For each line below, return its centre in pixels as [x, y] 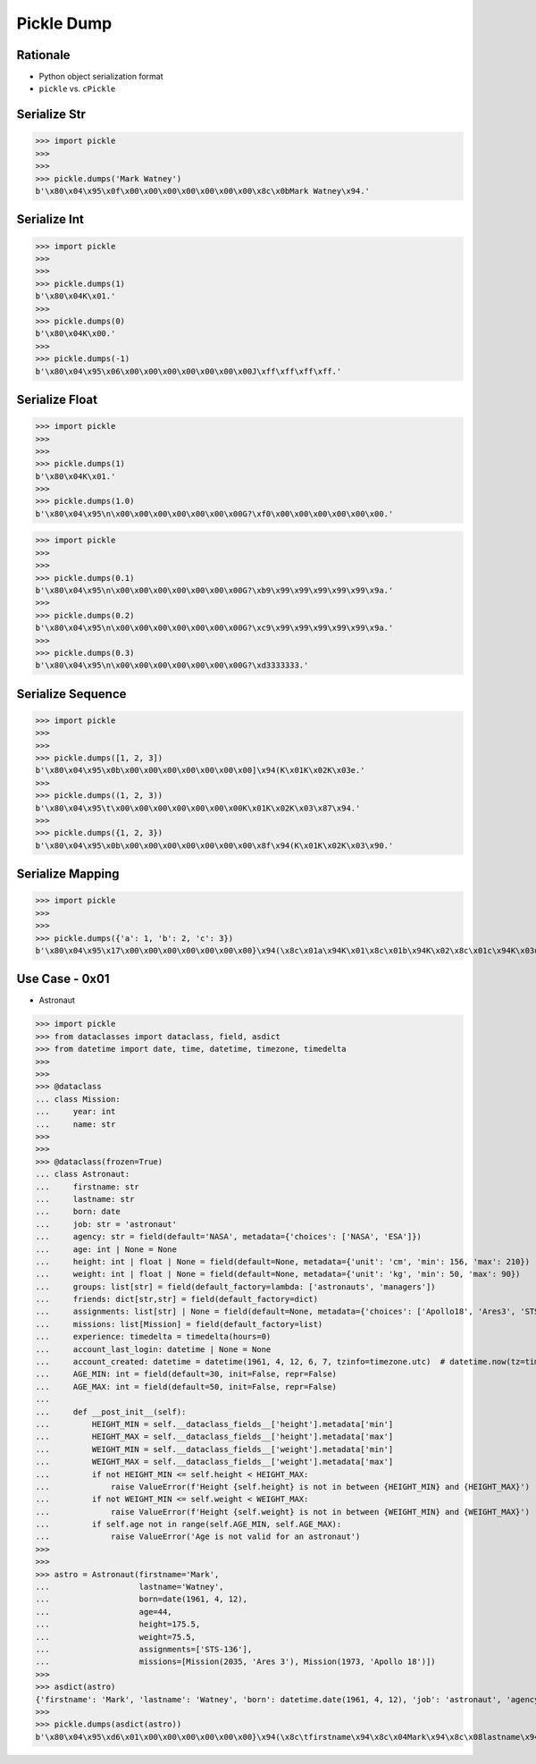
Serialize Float [57, 399]
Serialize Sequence [71, 694]
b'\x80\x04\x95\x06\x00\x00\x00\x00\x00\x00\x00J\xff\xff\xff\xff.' [188, 371]
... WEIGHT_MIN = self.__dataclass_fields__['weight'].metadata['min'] [214, 1449]
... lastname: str [85, 1199]
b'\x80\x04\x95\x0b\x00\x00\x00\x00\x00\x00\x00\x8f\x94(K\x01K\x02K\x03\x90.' [214, 845]
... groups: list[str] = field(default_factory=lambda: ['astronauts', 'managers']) [236, 1286]
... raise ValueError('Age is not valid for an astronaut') [198, 1537]
